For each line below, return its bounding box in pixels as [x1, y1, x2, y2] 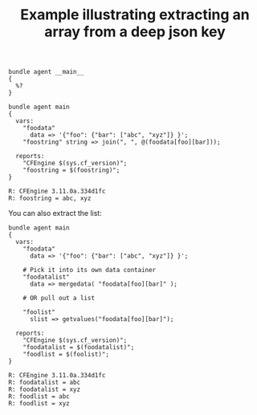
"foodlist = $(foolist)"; [22, 351, 110, 359]
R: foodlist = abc [8, 393, 70, 401]
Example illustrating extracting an [19, 6, 251, 24]
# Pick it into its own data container [22, 266, 157, 275]
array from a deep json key [43, 22, 226, 41]
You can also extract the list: [8, 209, 102, 218]
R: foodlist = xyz [8, 400, 70, 408]
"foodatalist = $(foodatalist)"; [22, 344, 135, 352]
